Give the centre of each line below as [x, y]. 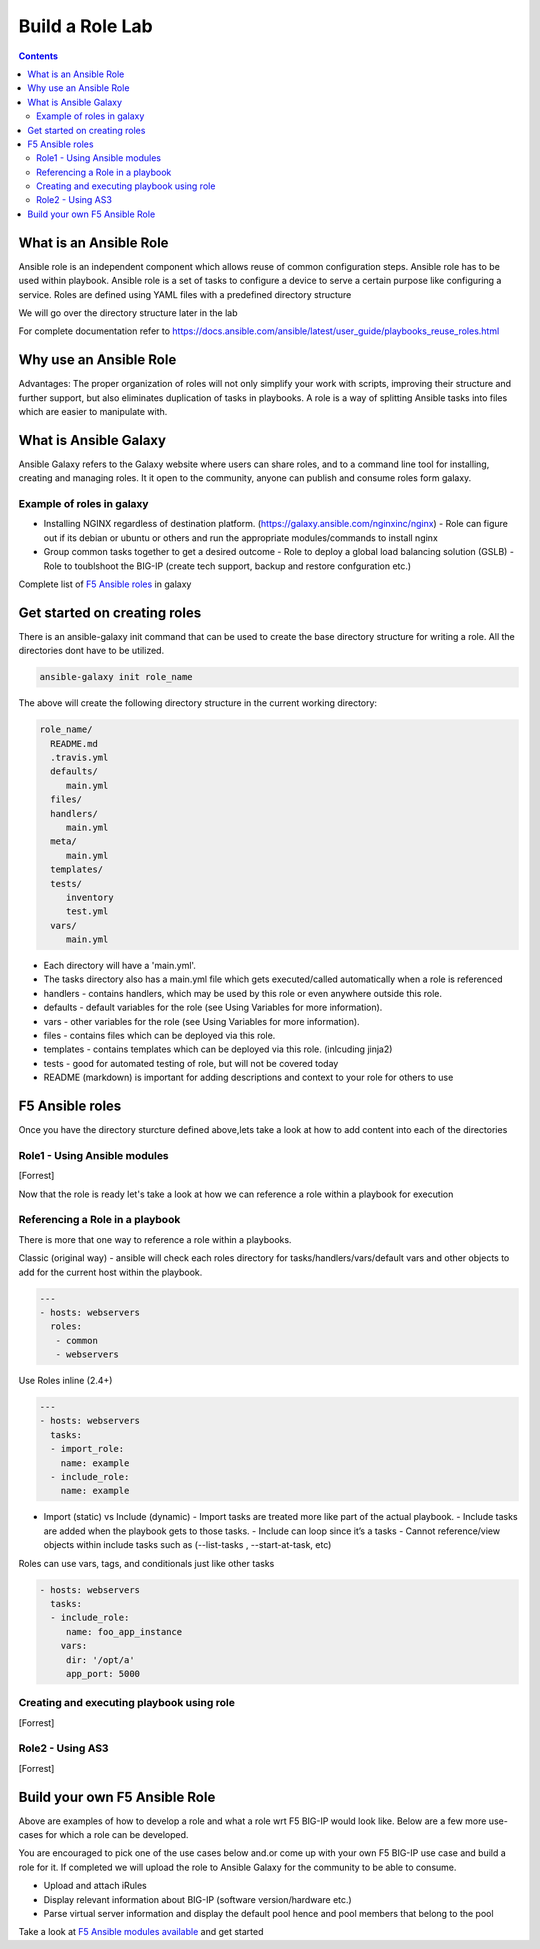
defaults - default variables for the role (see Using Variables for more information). [213, 1007]
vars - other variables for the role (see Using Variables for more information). [201, 1021]
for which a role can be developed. [117, 1835]
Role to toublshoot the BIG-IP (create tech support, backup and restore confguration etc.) [227, 566]
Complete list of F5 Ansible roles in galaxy [105, 584]
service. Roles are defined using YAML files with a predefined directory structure [185, 294]
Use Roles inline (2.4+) [65, 1381]
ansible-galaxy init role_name [116, 677]
